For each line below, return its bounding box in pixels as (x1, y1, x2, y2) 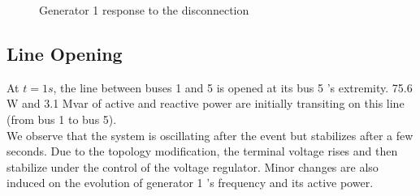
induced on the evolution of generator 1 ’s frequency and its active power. (6, 174, 374, 191)
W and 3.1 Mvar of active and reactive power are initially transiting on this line (6, 95, 405, 112)
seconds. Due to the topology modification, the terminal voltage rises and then (6, 143, 398, 160)
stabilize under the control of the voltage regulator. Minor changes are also (6, 158, 379, 175)
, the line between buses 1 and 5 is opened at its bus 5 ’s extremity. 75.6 (53, 79, 413, 96)
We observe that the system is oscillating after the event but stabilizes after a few (6, 126, 414, 143)
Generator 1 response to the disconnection (39, 2, 249, 18)
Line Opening (6, 40, 123, 66)
